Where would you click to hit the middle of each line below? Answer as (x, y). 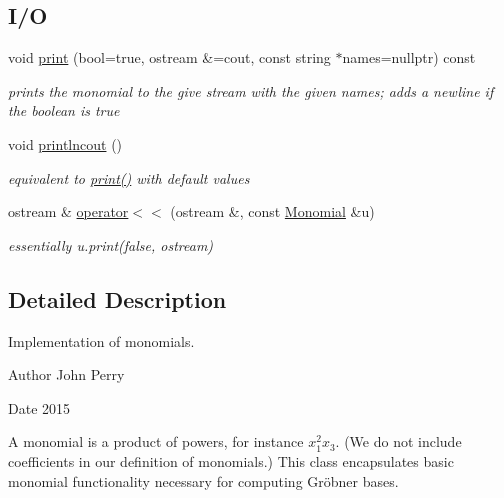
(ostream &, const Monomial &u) (272, 211)
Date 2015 (39, 407)
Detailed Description (117, 298)
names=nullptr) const (409, 57)
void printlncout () (65, 143)
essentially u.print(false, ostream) (111, 244)
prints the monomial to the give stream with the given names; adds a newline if (251, 90)
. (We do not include (398, 441)
